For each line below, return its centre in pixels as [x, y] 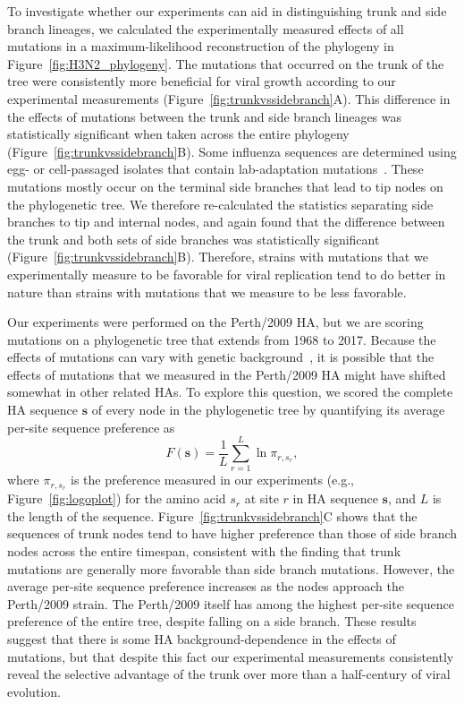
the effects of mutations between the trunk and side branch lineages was [205, 116]
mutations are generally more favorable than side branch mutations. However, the [231, 568]
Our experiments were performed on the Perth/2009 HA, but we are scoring [215, 322]
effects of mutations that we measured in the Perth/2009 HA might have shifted [227, 374]
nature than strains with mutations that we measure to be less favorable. [207, 292]
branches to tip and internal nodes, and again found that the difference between [226, 222]
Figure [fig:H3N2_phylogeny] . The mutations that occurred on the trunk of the [226, 63]
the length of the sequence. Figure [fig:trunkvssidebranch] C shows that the [212, 515]
